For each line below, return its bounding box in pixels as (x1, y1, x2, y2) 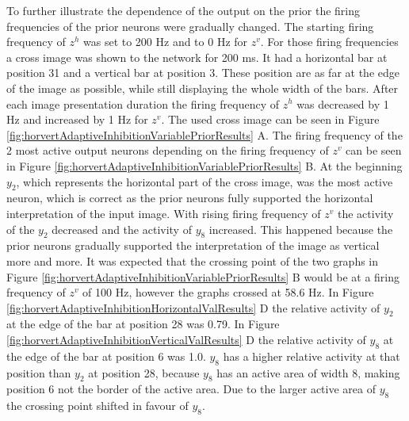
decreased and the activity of (52, 220, 192, 237)
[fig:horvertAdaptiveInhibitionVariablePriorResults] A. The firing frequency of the (6, 126, 403, 143)
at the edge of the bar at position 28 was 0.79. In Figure (6, 316, 280, 332)
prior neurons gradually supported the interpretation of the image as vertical (6, 237, 380, 254)
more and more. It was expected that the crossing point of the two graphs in (6, 252, 379, 269)
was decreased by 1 (296, 95, 389, 112)
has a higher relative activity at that (223, 347, 400, 364)
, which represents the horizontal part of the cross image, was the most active (16, 173, 393, 189)
